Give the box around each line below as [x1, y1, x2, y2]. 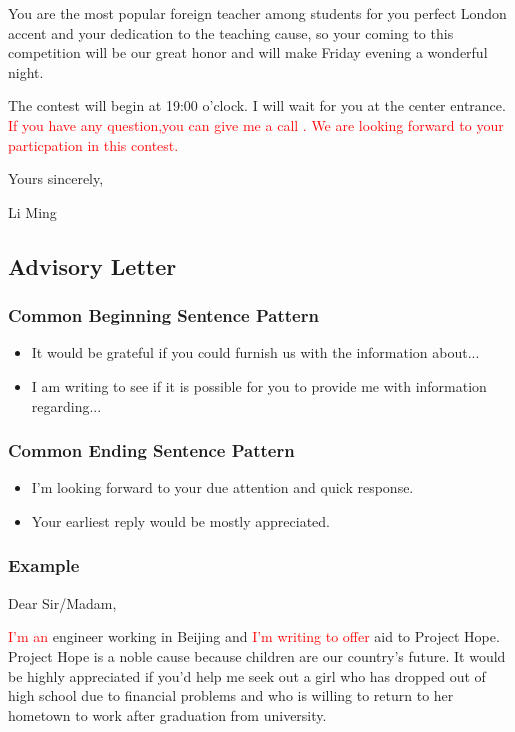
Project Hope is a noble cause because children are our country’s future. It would [8, 645, 506, 666]
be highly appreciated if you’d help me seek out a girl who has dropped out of [8, 665, 486, 686]
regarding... [31, 395, 102, 416]
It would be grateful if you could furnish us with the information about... [31, 342, 480, 363]
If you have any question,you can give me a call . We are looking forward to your [8, 114, 504, 135]
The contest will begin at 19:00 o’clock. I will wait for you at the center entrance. [8, 95, 506, 116]
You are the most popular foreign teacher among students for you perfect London [8, 3, 507, 23]
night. [8, 61, 44, 82]
